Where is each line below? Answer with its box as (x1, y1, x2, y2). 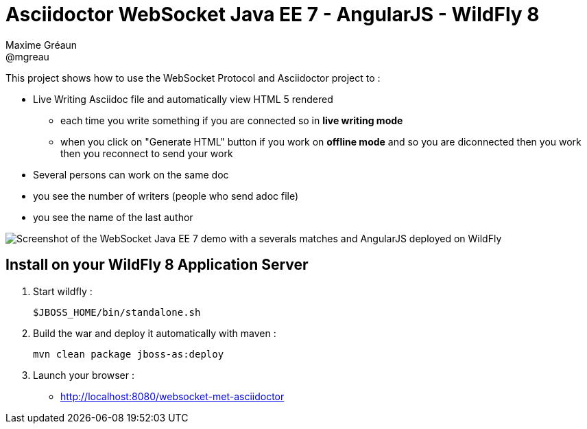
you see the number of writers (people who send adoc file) (33, 189, 299, 202)
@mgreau (5, 50, 49, 62)
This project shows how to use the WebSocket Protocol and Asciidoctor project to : (5, 71, 381, 84)
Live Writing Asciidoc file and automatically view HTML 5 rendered (33, 93, 333, 105)
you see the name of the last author (33, 211, 193, 223)
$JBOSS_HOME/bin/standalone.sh (33, 306, 201, 318)
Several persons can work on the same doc (33, 168, 229, 181)
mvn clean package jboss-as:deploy (33, 348, 224, 360)
